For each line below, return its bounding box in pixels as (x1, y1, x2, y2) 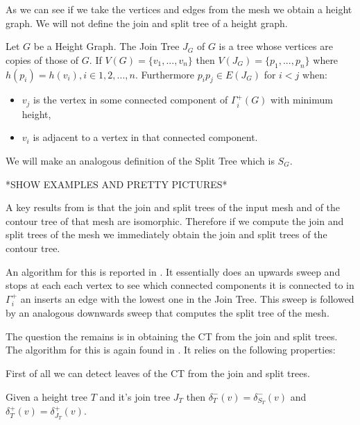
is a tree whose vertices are (218, 39, 333, 53)
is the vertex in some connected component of (33, 92, 228, 107)
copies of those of (6, 52, 79, 67)
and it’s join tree (99, 389, 171, 403)
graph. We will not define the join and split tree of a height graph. (6, 15, 288, 30)
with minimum (271, 92, 333, 107)
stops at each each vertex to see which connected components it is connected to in (6, 278, 354, 292)
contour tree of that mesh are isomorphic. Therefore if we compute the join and (6, 213, 344, 228)
